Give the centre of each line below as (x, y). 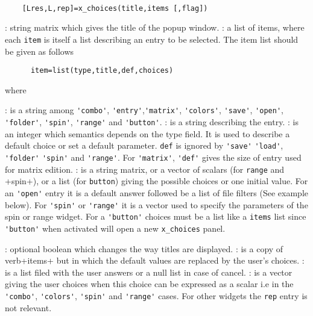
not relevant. (28, 307)
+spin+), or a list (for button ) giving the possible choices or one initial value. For (156, 181)
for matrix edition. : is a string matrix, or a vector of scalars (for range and (145, 169)
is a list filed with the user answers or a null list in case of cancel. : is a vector (149, 272)
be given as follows (40, 51)
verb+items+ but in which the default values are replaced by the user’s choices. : (155, 260)
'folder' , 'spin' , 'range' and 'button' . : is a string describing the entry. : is (152, 122)
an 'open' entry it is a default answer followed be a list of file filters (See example (157, 192)
